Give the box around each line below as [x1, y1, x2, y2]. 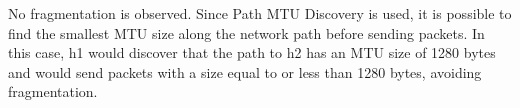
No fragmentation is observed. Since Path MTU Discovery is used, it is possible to [8, 3, 512, 23]
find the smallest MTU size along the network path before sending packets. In [8, 22, 485, 43]
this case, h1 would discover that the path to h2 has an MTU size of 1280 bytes [8, 42, 496, 63]
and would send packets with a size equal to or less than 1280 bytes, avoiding [8, 61, 482, 82]
